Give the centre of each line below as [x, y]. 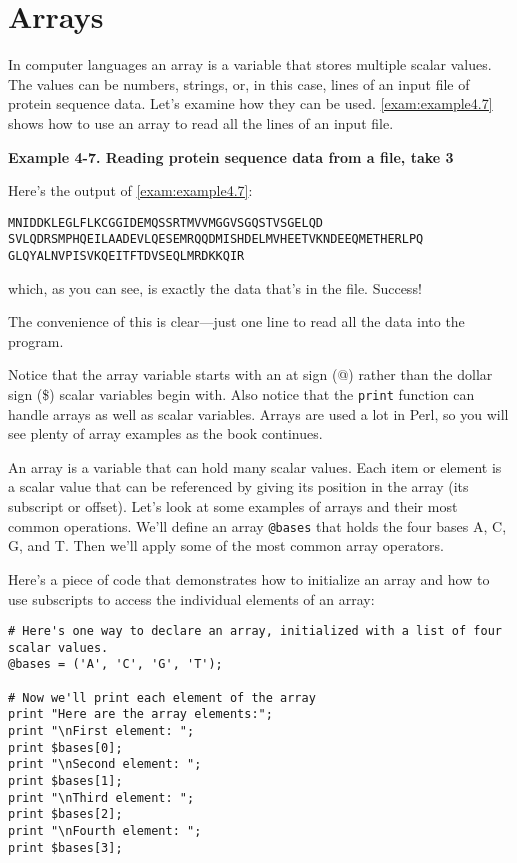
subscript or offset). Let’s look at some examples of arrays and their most [233, 506]
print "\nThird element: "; [101, 797]
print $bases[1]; [65, 781]
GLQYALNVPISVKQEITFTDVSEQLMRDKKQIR [126, 256]
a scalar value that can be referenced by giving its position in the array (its [238, 486]
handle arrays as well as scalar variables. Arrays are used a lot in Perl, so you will [258, 413]
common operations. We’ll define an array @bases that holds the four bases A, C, [257, 525]
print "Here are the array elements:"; [140, 714]
